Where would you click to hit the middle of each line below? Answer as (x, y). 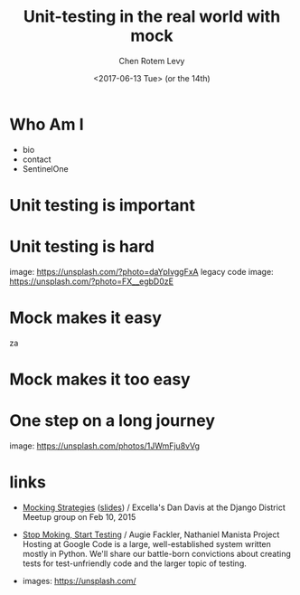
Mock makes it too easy (100, 379)
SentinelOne (46, 168)
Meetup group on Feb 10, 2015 (79, 516)
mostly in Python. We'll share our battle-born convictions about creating (157, 553)
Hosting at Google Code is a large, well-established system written (146, 543)
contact (37, 159)
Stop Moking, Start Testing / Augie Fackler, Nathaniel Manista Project (151, 534)
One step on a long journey (112, 421)
